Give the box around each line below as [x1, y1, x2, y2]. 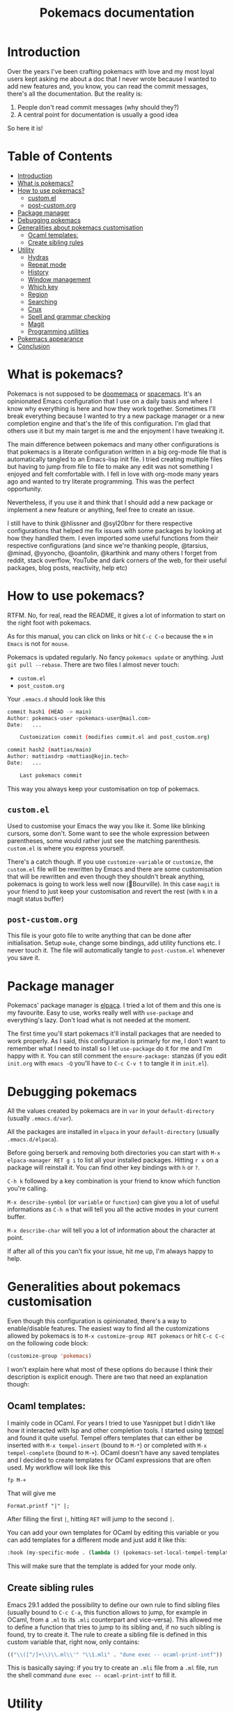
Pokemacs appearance [17, 334, 84, 343]
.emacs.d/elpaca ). [7, 1135, 58, 1144]
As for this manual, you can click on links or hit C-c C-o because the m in [7, 632, 214, 640]
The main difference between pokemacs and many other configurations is [7, 440, 219, 448]
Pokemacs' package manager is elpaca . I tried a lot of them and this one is [7, 1001, 221, 1010]
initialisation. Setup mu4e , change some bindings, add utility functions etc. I [7, 939, 221, 947]
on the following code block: [7, 1339, 89, 1347]
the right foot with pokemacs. [7, 618, 92, 627]
